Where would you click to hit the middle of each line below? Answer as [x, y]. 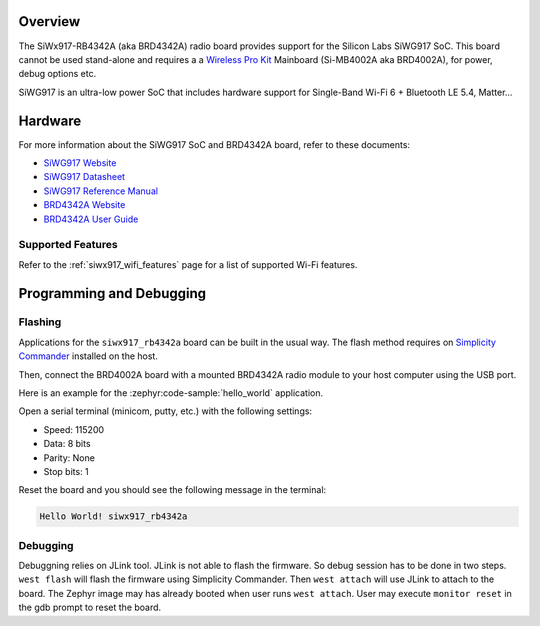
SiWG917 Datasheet [84, 177]
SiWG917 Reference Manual [101, 191]
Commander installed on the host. [88, 356]
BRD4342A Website [84, 205]
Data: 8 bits [67, 444]
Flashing [40, 322]
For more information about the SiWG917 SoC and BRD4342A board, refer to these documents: [214, 144]
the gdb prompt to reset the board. [90, 607]
